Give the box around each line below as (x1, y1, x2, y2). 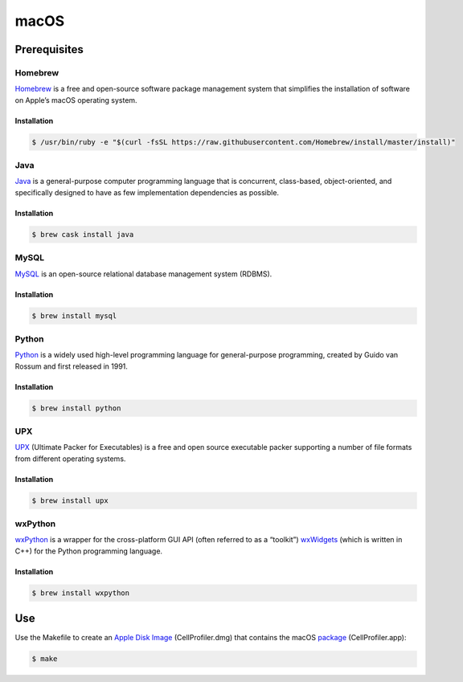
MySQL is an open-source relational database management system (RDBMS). (14, 269, 272, 279)
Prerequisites (14, 43, 84, 56)
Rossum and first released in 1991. (14, 361, 129, 371)
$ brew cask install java (31, 230, 134, 239)
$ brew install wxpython (31, 588, 130, 598)
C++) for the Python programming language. (14, 546, 163, 556)
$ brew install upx (31, 496, 109, 505)
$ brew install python (31, 403, 121, 413)
